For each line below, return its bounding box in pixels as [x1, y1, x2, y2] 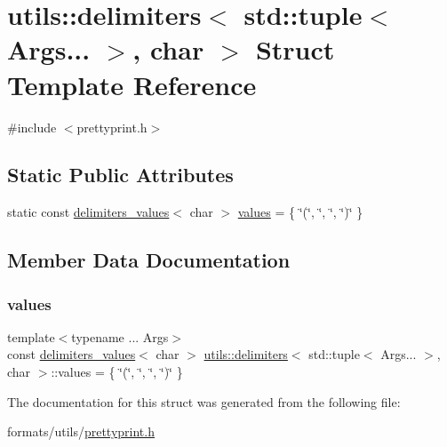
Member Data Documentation [7, 246, 291, 274]
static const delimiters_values [7, 203, 170, 221]
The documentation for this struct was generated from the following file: [7, 392, 401, 411]
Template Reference [7, 66, 257, 102]
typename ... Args [71, 327, 169, 346]
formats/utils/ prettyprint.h [7, 422, 155, 441]
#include [7, 117, 57, 136]
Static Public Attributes [7, 161, 234, 188]
